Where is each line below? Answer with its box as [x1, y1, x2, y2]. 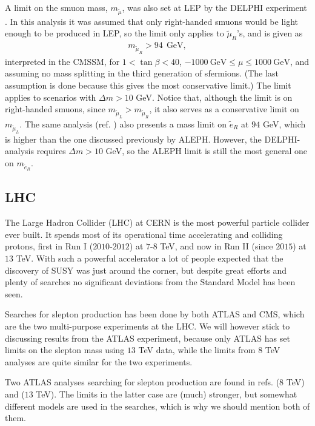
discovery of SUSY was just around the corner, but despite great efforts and [5, 263, 287, 276]
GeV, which [262, 117, 306, 130]
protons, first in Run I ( [5, 240, 93, 252]
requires [36, 144, 66, 157]
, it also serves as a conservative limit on [149, 103, 299, 115]
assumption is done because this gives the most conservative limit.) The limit [5, 79, 291, 92]
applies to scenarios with [5, 90, 96, 103]
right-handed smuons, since [5, 103, 105, 115]
